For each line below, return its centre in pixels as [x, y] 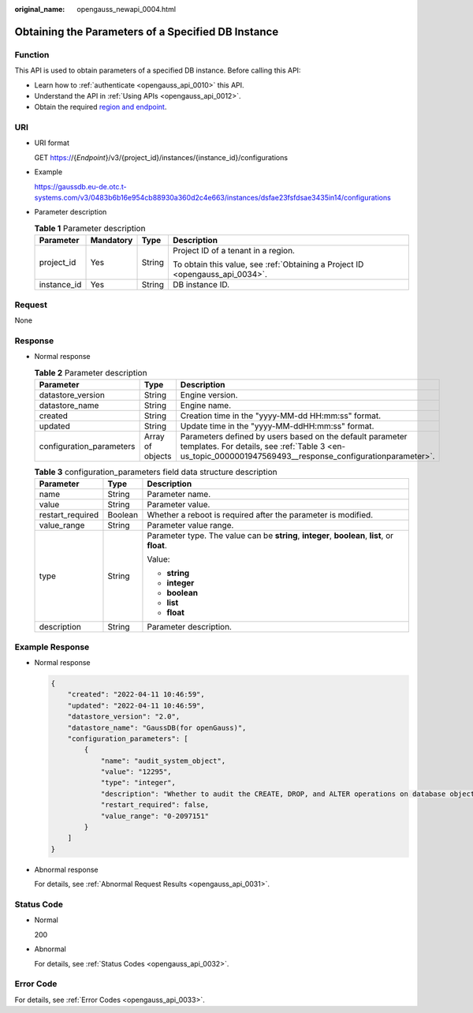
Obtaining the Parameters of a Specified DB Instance [147, 32]
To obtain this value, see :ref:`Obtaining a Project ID [268, 264]
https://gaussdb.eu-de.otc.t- [80, 186]
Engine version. [209, 394]
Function [32, 54]
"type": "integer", [138, 783]
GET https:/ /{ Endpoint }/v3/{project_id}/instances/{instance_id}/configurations [161, 157]
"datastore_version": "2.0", [124, 717]
